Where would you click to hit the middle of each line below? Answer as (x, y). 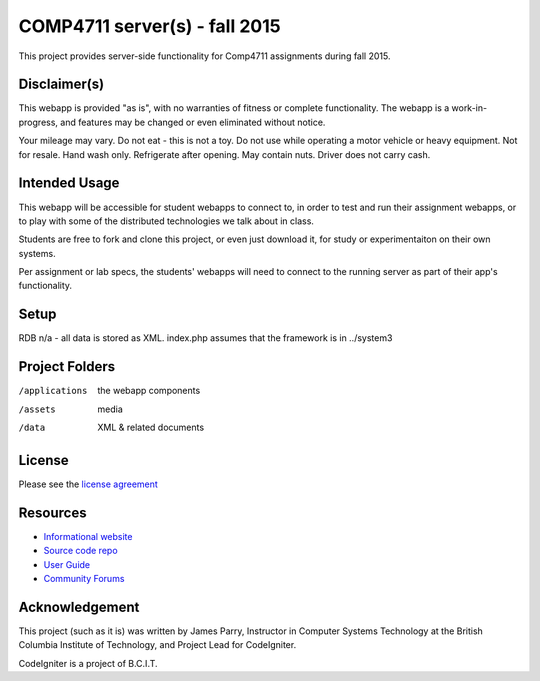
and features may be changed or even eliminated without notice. (193, 122)
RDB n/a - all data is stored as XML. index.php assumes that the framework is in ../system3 (205, 338)
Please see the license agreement (88, 484)
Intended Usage (69, 183)
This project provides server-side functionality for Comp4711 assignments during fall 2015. (204, 56)
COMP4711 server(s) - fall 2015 (149, 26)
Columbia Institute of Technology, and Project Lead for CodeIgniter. (157, 645)
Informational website (88, 536)
